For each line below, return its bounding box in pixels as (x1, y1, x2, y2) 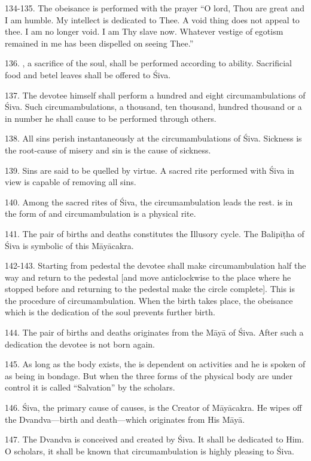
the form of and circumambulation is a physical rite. (5, 207, 196, 220)
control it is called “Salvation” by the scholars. (5, 381, 175, 394)
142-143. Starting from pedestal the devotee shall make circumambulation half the (5, 259, 306, 272)
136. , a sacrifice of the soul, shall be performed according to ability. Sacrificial (5, 57, 292, 69)
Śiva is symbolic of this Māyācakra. (5, 239, 134, 251)
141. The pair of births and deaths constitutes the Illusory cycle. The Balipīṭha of (5, 227, 304, 239)
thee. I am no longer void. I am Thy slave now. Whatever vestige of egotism (5, 25, 283, 38)
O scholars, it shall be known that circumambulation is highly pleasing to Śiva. (5, 444, 294, 457)
